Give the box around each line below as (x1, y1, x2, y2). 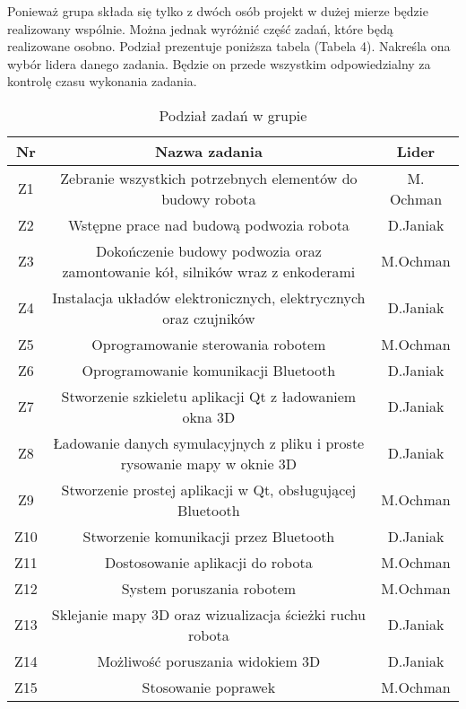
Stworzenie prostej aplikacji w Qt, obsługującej (61, 478, 357, 500)
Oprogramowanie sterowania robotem (91, 333, 326, 354)
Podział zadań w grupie (159, 104, 307, 126)
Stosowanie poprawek (142, 676, 276, 697)
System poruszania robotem (121, 577, 297, 599)
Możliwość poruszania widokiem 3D (97, 650, 321, 671)
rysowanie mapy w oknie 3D (120, 452, 298, 474)
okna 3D (182, 406, 236, 427)
